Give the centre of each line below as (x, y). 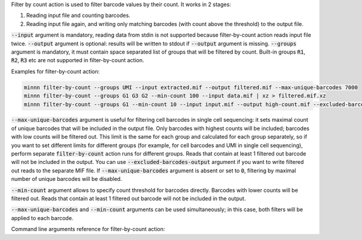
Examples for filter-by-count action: (55, 71)
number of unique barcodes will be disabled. (67, 179)
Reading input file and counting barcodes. (78, 16)
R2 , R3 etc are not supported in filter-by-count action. (78, 60)
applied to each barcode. (42, 218)
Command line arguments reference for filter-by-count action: (88, 229)
